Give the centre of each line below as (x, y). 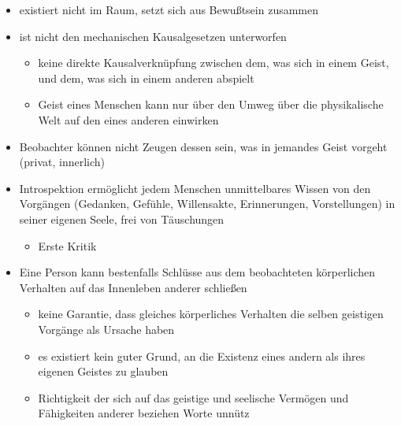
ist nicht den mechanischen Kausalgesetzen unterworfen (153, 36)
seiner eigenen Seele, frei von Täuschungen (122, 219)
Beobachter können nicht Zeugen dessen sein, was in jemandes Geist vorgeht (203, 146)
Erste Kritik (67, 245)
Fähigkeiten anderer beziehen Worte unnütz (144, 413)
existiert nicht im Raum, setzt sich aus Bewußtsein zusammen (169, 9)
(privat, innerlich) (62, 162)
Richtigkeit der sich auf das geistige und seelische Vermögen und (193, 397)
